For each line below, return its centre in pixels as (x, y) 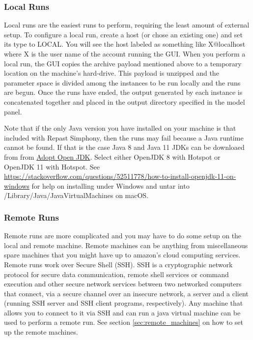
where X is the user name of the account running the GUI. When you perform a (125, 54)
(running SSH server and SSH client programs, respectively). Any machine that (124, 303)
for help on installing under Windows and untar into (111, 185)
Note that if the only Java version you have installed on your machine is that (120, 128)
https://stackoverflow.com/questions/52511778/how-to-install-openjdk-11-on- (120, 176)
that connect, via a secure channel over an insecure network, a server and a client (126, 293)
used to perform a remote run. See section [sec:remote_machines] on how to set (124, 322)
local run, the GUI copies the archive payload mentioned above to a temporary (123, 63)
